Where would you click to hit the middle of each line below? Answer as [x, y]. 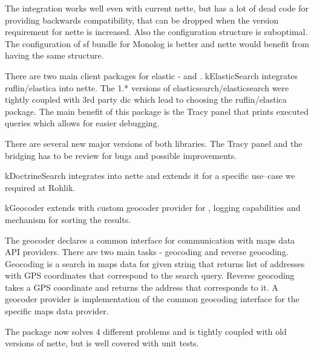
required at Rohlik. [40, 187]
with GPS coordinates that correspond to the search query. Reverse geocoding [150, 275]
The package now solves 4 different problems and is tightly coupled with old [146, 331]
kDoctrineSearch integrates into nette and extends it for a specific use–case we [150, 176]
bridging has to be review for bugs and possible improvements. [121, 155]
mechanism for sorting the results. [68, 219]
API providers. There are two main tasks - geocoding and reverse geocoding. [147, 252]
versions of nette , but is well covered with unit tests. [102, 343]
